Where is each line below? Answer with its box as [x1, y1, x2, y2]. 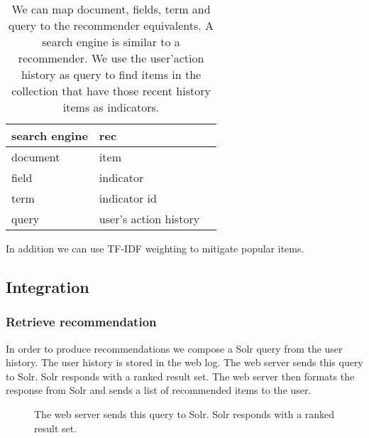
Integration [6, 275, 89, 297]
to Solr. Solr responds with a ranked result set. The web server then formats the [6, 368, 355, 383]
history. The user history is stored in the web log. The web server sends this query [6, 355, 363, 370]
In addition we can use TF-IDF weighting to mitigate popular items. [6, 241, 304, 255]
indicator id [99, 190, 157, 206]
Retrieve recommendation [6, 313, 157, 331]
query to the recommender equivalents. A [9, 17, 214, 33]
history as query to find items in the [21, 66, 202, 82]
